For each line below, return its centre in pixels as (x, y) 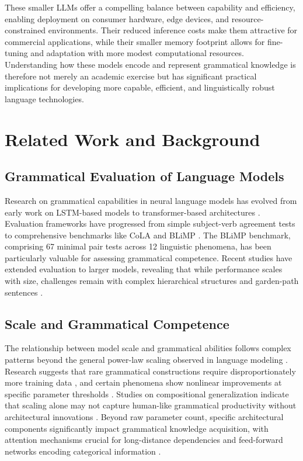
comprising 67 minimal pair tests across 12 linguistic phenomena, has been (138, 246)
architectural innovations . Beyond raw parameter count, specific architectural (144, 417)
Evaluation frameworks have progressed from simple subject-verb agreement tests (150, 223)
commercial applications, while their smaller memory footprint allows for (135, 41)
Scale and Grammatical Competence (117, 323)
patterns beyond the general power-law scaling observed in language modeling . (146, 360)
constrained (25, 30)
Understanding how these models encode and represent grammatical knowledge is (150, 64)
